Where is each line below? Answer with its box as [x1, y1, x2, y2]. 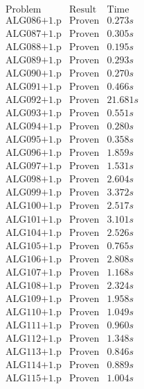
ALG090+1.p [5, 69, 62, 79]
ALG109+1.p [5, 294, 62, 304]
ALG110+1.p [5, 307, 62, 317]
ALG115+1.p [5, 373, 62, 383]
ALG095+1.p [5, 135, 62, 145]
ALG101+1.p [5, 214, 62, 225]
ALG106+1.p [5, 254, 62, 264]
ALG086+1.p [5, 16, 62, 26]
